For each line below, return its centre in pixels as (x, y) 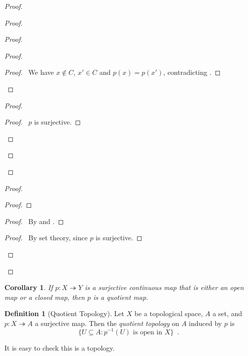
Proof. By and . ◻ (34, 221)
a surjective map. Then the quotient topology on (107, 323)
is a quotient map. (121, 297)
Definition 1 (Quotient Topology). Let (64, 313)
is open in (147, 332)
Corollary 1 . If (29, 287)
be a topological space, (169, 313)
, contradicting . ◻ (192, 72)
